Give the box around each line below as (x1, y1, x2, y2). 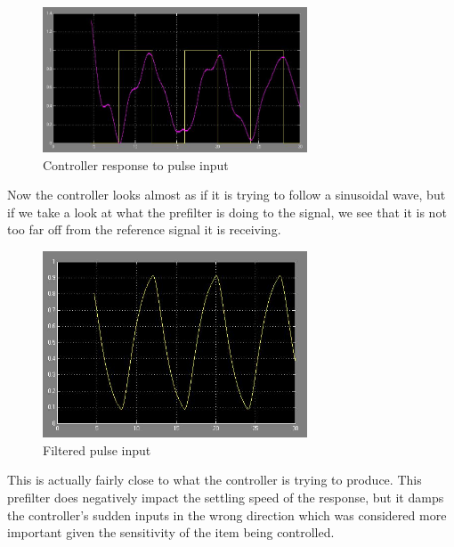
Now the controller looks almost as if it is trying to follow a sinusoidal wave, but (7, 185, 446, 204)
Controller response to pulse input (43, 155, 229, 174)
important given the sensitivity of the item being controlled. (7, 523, 335, 542)
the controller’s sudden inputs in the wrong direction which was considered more (7, 505, 447, 524)
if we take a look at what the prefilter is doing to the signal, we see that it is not (7, 202, 447, 221)
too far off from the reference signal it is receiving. (7, 220, 281, 239)
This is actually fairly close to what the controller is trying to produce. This (7, 470, 422, 489)
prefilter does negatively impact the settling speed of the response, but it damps (7, 488, 444, 507)
